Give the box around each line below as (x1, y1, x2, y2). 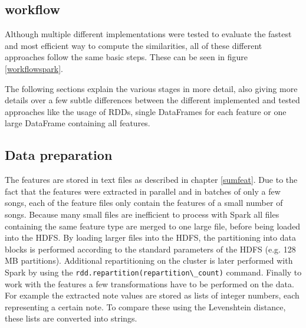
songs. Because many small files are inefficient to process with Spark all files (5, 208, 279, 220)
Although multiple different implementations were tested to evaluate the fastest (5, 28, 292, 40)
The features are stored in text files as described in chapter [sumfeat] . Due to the (5, 173, 298, 186)
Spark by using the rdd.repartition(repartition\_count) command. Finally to (5, 265, 302, 278)
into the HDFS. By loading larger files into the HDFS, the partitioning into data (5, 231, 296, 244)
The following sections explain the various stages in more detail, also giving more (5, 82, 298, 94)
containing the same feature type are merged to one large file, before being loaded (5, 219, 301, 232)
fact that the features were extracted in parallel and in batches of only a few (5, 185, 281, 197)
